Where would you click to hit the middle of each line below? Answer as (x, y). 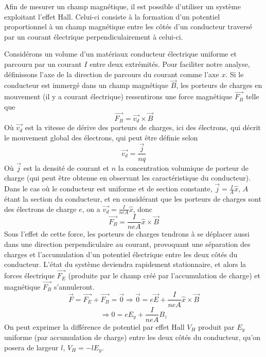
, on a (91, 209)
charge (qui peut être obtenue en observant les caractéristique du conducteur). (128, 178)
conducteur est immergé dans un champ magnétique (86, 85)
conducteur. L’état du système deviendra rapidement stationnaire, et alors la (125, 264)
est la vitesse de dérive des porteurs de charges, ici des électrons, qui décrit (143, 127)
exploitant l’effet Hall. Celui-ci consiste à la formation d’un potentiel (112, 16)
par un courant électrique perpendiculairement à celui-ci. (94, 36)
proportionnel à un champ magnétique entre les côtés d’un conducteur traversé (128, 26)
